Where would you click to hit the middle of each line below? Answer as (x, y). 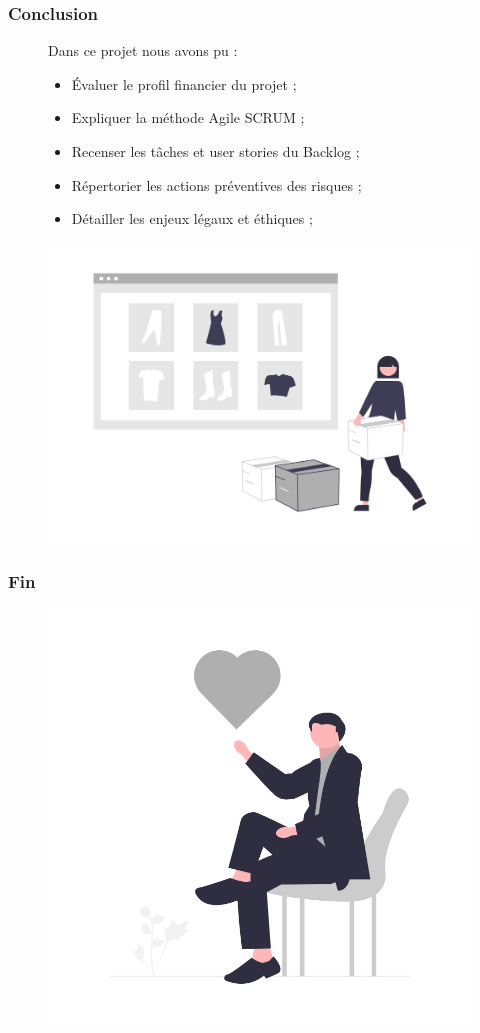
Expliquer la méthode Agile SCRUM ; (188, 117)
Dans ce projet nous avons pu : (143, 50)
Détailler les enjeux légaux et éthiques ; (192, 218)
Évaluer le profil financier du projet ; (184, 83)
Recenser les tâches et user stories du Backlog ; (215, 151)
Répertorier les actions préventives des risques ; (216, 184)
